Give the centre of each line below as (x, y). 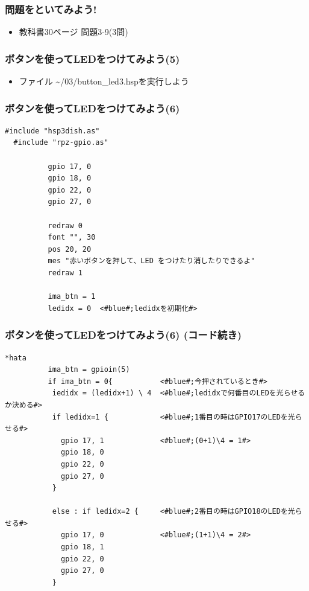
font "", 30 (72, 238)
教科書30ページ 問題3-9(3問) (73, 32)
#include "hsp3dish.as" (52, 131)
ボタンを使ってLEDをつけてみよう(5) (92, 58)
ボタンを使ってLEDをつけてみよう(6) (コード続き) (123, 335)
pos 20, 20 (70, 249)
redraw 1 (65, 273)
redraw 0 (65, 225)
